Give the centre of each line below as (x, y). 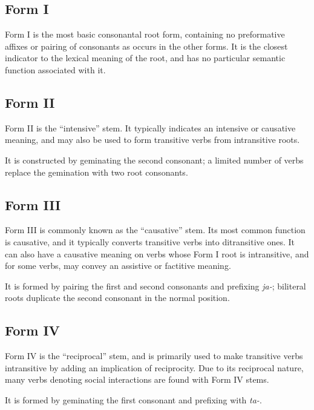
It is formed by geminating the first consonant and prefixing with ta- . (133, 399)
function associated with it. (55, 69)
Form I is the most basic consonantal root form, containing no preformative (145, 34)
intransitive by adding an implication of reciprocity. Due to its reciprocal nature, (154, 367)
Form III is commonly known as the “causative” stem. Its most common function (155, 230)
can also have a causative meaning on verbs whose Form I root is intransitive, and (157, 253)
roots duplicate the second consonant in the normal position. (117, 298)
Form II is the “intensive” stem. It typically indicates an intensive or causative (150, 127)
